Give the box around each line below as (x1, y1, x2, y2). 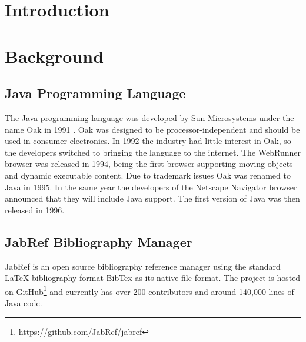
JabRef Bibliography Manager (5, 232, 192, 250)
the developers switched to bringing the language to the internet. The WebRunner (5, 146, 301, 158)
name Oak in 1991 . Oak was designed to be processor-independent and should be (5, 123, 300, 135)
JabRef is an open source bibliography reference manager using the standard (5, 260, 281, 272)
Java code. (5, 296, 42, 309)
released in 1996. (5, 203, 65, 216)
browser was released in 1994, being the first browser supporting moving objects (5, 157, 293, 170)
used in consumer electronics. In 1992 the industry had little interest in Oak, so (5, 135, 291, 147)
